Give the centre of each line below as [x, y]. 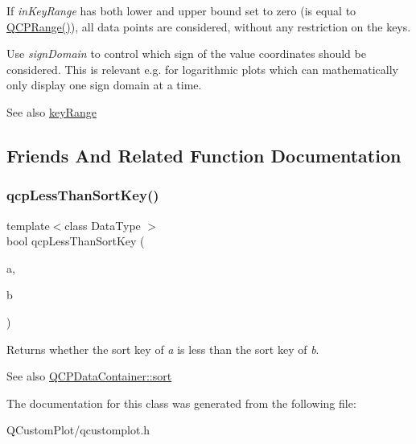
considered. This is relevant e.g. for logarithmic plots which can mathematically [202, 69]
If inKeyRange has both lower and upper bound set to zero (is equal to [181, 10]
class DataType [103, 225]
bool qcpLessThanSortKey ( [76, 241]
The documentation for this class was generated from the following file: [181, 403]
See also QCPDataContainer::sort [89, 376]
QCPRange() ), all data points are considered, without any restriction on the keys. [209, 26]
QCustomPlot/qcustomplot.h [78, 430]
